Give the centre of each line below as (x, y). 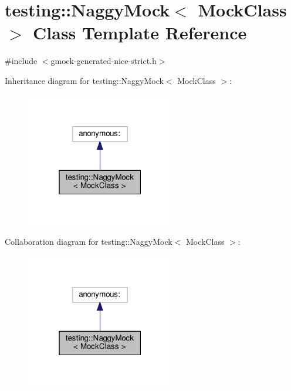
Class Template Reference (140, 33)
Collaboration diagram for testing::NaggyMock (89, 242)
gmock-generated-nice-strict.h (104, 61)
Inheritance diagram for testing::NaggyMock (84, 80)
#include (21, 61)
